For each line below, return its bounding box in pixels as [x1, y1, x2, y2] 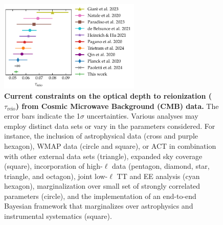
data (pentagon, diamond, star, [112, 161, 210, 171]
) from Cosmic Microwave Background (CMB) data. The [15, 100, 219, 111]
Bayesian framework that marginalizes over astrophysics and [4, 200, 193, 211]
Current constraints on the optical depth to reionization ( [4, 90, 212, 101]
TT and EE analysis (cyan [117, 170, 200, 181]
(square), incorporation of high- [4, 161, 103, 171]
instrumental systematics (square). [4, 211, 112, 221]
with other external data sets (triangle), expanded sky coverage [4, 150, 203, 161]
